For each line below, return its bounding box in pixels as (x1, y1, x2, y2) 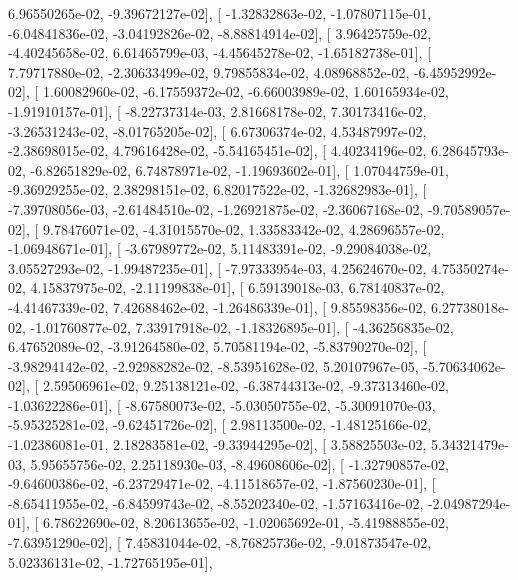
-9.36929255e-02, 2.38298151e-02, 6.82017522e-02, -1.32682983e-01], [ (8, 179, 427, 200)
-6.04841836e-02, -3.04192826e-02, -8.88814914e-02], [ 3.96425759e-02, (8, 22, 432, 43)
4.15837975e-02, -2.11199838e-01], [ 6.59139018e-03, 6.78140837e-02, (30, 277, 445, 298)
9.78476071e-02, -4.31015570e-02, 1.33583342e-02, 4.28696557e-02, (42, 218, 445, 239)
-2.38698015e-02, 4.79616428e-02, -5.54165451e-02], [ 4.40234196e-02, (8, 140, 427, 161)
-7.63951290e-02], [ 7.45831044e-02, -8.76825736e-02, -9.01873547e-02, (8, 532, 432, 553)
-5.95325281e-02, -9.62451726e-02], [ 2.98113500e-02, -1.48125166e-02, (8, 414, 432, 435)
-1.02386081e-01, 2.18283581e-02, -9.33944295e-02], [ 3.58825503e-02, (8, 434, 427, 455)
